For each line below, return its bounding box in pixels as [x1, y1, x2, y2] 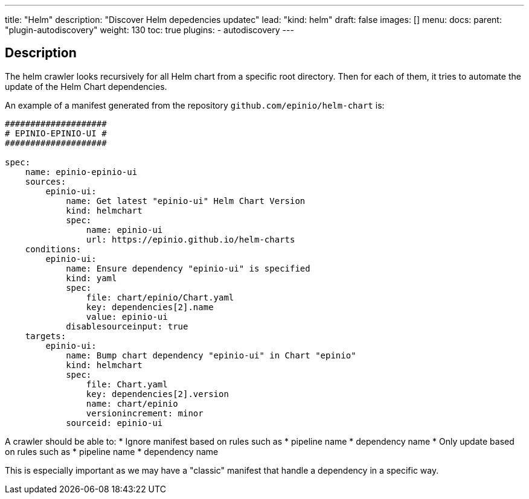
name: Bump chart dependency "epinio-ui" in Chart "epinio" [66, 350, 356, 360]
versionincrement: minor [86, 408, 204, 418]
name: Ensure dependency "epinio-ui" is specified [66, 263, 310, 273]
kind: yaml [66, 273, 117, 283]
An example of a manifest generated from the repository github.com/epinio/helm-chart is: [5, 100, 385, 110]
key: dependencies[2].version [86, 389, 229, 399]
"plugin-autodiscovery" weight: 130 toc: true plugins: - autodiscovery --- [5, 25, 294, 35]
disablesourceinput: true [66, 321, 188, 331]
